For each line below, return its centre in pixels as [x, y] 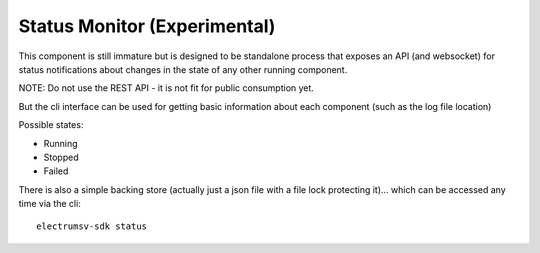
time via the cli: [50, 204]
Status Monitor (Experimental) [147, 26]
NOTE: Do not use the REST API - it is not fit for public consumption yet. [166, 88]
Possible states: [51, 125]
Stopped [61, 157]
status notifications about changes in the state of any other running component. [183, 69]
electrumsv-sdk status [92, 226]
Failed [56, 171]
